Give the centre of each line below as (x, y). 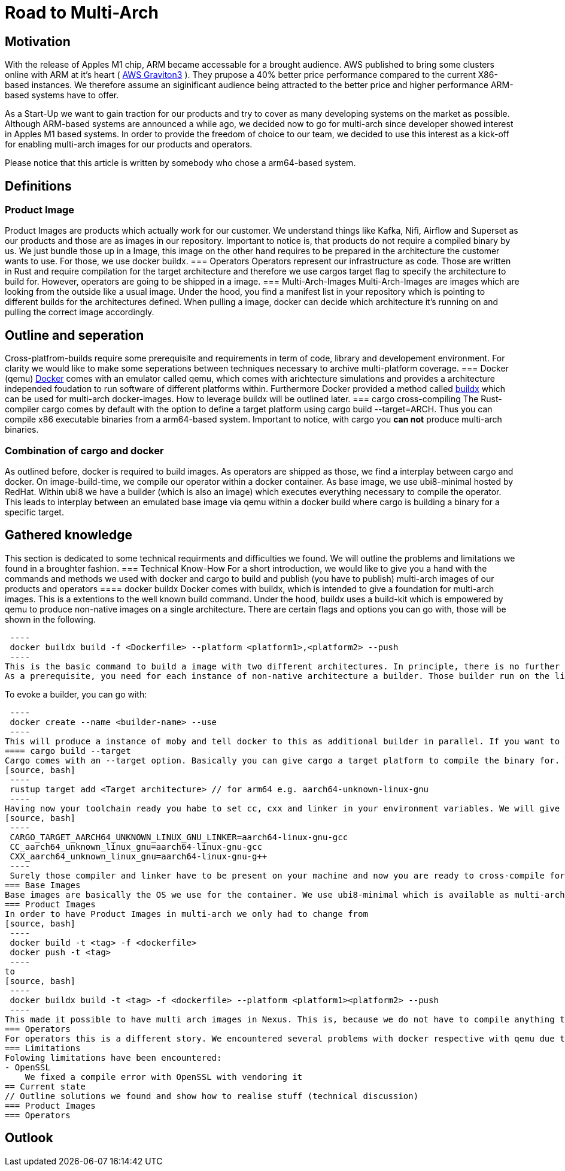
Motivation (38, 41)
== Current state (45, 1086)
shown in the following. (50, 619)
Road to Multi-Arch (82, 13)
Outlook (29, 1138)
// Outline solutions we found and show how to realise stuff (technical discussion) (212, 1096)
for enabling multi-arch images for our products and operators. (129, 144)
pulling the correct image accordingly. (80, 312)
